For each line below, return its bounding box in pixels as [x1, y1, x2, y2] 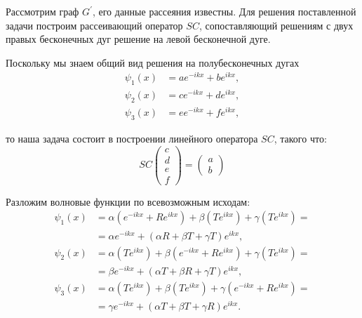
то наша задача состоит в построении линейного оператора [6, 131, 258, 146]
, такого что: [274, 131, 327, 146]
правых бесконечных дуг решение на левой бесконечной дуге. [6, 32, 271, 46]
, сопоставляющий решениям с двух [199, 18, 354, 32]
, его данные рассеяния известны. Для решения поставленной [92, 4, 356, 18]
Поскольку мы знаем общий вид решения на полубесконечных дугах [6, 55, 300, 69]
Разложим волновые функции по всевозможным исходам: [6, 194, 250, 208]
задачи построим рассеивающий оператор [6, 18, 183, 32]
